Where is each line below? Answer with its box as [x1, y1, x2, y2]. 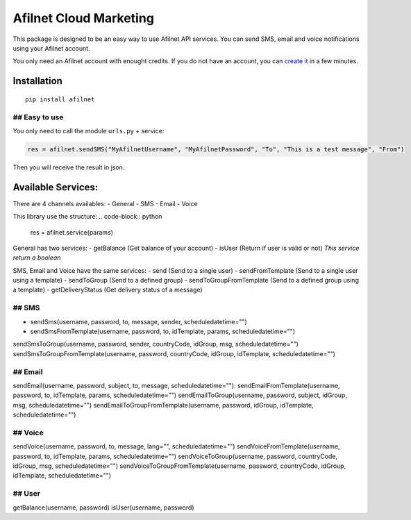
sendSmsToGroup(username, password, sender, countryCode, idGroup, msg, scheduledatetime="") [12, 340, 299, 349]
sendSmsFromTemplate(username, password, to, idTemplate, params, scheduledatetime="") [30, 327, 295, 336]
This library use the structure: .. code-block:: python [12, 212, 162, 221]
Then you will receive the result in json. [12, 163, 125, 171]
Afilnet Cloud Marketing [12, 10, 154, 26]
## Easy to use [12, 112, 64, 121]
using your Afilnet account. [12, 44, 90, 52]
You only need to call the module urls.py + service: [12, 126, 165, 135]
